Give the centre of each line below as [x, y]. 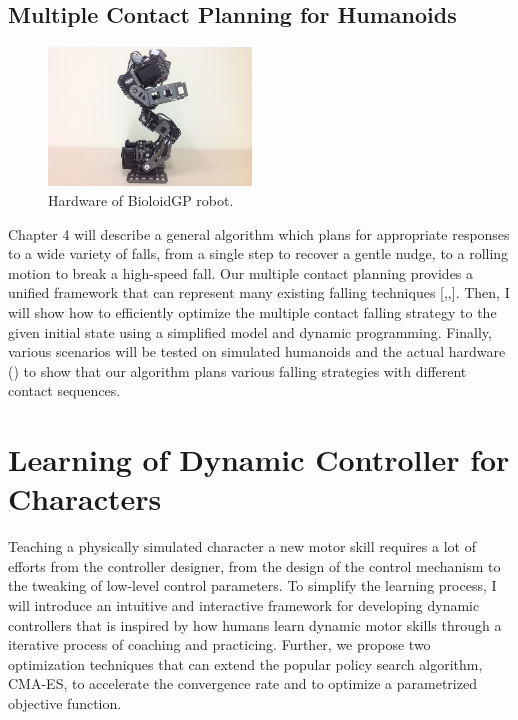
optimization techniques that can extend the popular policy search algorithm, [245, 663]
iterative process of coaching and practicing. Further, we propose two [219, 644]
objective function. [65, 703]
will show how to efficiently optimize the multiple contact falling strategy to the [252, 311]
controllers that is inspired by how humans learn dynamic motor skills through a [255, 624]
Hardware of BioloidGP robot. [141, 200]
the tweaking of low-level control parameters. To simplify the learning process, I [252, 585]
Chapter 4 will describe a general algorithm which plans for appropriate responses [259, 233]
